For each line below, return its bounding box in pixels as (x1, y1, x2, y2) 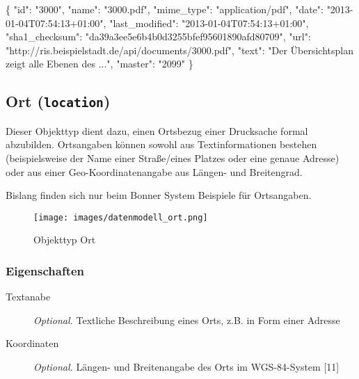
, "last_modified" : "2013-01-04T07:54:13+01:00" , (103, 15, 309, 30)
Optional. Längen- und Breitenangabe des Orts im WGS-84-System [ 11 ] (33, 359, 340, 373)
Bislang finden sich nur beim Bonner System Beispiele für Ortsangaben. (6, 188, 312, 202)
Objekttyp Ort (33, 232, 96, 247)
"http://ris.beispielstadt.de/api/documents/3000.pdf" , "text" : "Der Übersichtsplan (6, 42, 353, 57)
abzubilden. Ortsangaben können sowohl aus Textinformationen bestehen (6, 137, 317, 152)
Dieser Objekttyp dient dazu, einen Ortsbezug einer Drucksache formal (6, 123, 308, 138)
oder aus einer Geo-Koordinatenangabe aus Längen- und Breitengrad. (6, 164, 303, 179)
